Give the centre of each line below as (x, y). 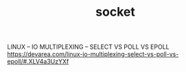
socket (115, 12)
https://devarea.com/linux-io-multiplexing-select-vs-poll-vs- (93, 54)
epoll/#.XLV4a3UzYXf (38, 62)
